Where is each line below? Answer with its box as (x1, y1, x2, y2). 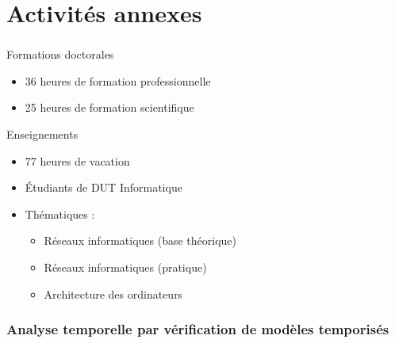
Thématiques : (25, 205, 95, 222)
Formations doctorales (6, 46, 114, 63)
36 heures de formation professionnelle (25, 72, 211, 89)
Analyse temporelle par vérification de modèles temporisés (6, 319, 389, 339)
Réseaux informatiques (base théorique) (44, 232, 236, 249)
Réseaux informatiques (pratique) (44, 259, 207, 276)
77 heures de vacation (25, 152, 130, 169)
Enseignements (6, 126, 79, 143)
